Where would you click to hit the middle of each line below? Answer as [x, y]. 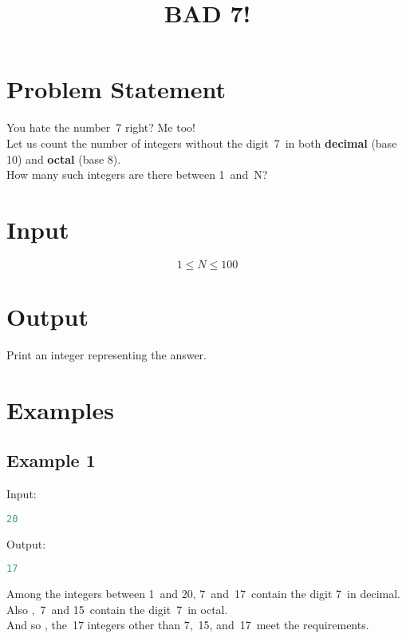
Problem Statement [116, 89]
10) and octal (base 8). [64, 159]
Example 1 [51, 460]
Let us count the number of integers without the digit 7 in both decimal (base [202, 143]
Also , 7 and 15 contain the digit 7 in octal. [117, 609]
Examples [60, 409]
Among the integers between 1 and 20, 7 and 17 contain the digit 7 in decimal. [204, 594]
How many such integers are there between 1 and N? [137, 174]
